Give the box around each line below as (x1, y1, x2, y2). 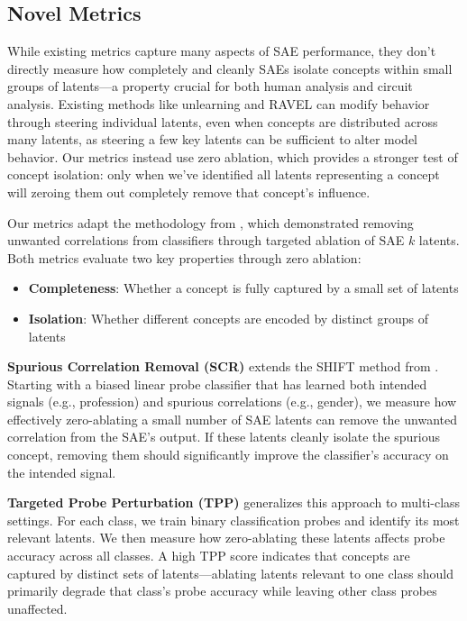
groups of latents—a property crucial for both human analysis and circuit (7, 77, 413, 96)
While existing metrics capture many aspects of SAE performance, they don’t (7, 41, 436, 60)
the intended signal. (7, 462, 116, 481)
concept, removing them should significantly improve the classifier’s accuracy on (7, 445, 449, 464)
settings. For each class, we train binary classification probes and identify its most (7, 510, 460, 529)
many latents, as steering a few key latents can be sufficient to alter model (7, 130, 417, 149)
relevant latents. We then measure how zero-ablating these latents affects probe (7, 528, 445, 547)
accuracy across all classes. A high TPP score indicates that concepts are (7, 546, 410, 565)
